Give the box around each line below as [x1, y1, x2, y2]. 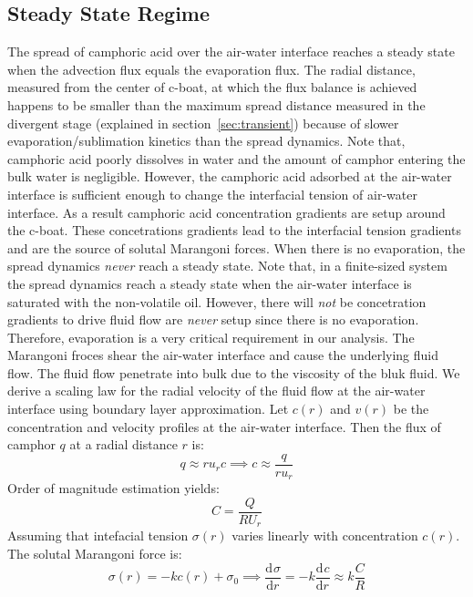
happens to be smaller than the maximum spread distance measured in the [7, 95, 426, 114]
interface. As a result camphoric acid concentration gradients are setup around [7, 202, 446, 221]
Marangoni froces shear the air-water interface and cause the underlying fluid [7, 345, 439, 365]
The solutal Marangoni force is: [7, 544, 182, 563]
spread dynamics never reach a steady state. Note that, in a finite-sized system [7, 256, 447, 275]
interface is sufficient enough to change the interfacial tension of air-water [7, 184, 417, 203]
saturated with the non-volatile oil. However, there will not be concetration [7, 292, 427, 311]
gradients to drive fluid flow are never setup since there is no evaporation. [7, 310, 419, 329]
